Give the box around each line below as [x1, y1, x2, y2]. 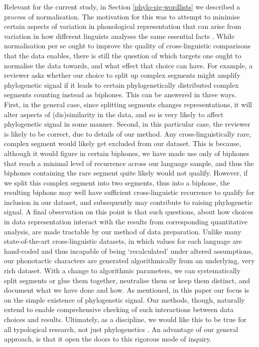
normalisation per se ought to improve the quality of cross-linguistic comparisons [4, 40, 251, 51]
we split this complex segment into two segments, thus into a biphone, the [4, 177, 230, 187]
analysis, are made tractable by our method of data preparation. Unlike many [4, 226, 242, 236]
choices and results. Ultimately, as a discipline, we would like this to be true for [4, 314, 247, 324]
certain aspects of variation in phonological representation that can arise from [4, 21, 242, 31]
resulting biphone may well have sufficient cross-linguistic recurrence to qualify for [4, 187, 255, 197]
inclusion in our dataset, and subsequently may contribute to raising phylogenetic [4, 196, 253, 207]
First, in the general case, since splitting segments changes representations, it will [4, 99, 252, 109]
